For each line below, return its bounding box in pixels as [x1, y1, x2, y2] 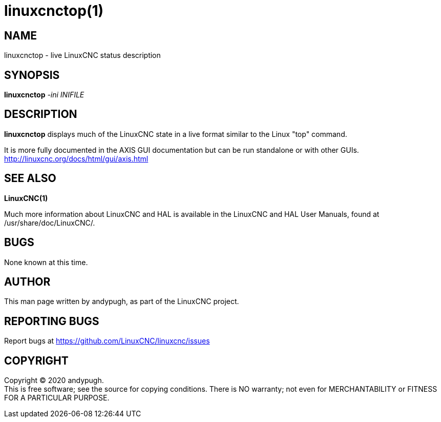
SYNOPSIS [4, 68, 60, 82]
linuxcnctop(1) [4, 2, 104, 19]
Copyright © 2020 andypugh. [4, 376, 104, 385]
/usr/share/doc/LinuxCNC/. [4, 218, 95, 227]
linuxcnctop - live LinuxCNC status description [4, 51, 161, 60]
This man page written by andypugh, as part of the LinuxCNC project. [4, 297, 239, 306]
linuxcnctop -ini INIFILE [4, 90, 85, 99]
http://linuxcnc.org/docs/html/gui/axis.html [4, 154, 149, 163]
